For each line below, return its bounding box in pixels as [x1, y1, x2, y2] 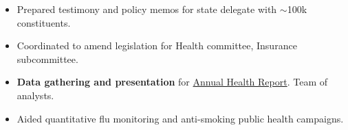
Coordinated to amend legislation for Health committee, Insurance [17, 38, 297, 53]
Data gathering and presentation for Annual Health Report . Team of [17, 75, 328, 89]
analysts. [17, 88, 54, 102]
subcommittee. [17, 51, 78, 66]
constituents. [17, 15, 71, 29]
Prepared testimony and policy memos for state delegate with [17, 2, 277, 16]
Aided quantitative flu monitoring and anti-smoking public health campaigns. [17, 111, 344, 125]
